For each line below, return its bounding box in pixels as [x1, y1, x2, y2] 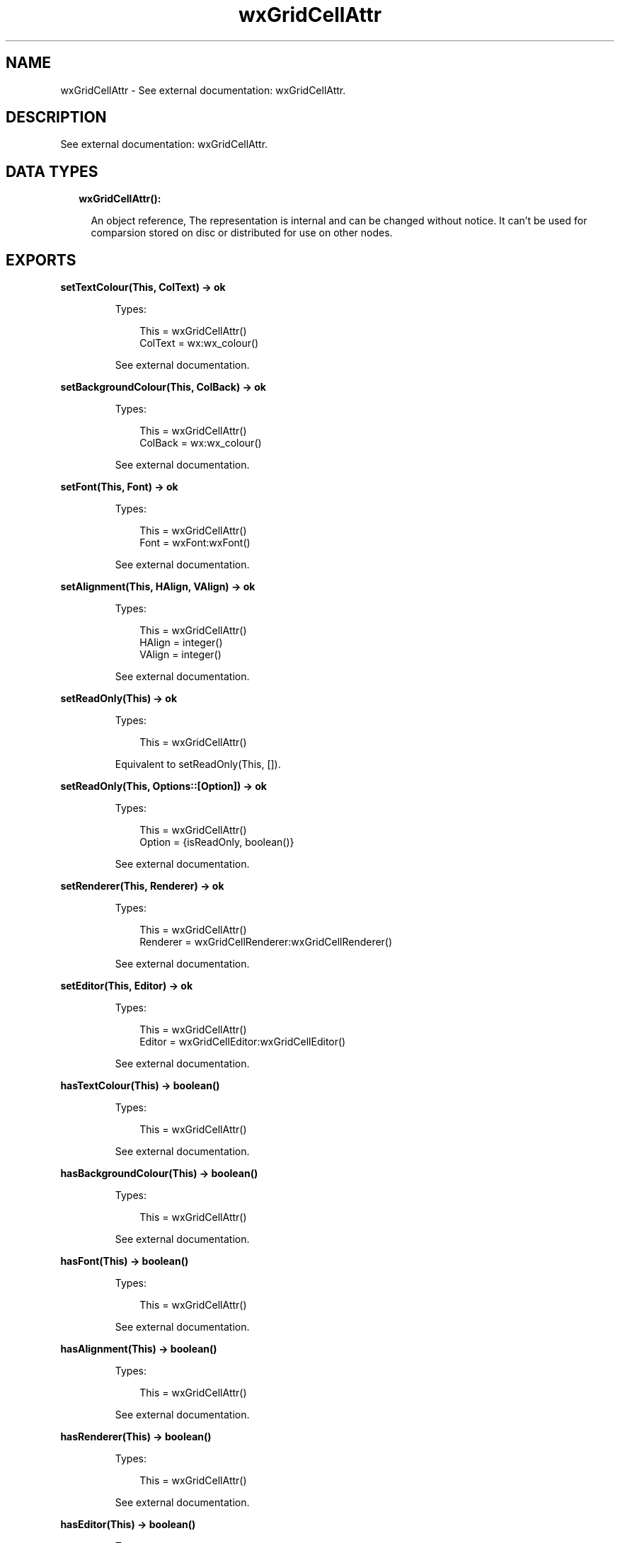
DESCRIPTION [6, 108, 107, 127]
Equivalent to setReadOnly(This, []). [115, 758, 281, 771]
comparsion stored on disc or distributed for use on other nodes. [91, 226, 393, 239]
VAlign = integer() [139, 648, 222, 661]
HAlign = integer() [139, 636, 223, 649]
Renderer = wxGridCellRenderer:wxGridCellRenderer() [139, 936, 393, 948]
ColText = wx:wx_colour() [139, 337, 259, 350]
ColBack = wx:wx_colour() [139, 437, 262, 449]
